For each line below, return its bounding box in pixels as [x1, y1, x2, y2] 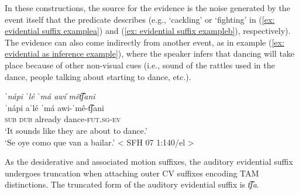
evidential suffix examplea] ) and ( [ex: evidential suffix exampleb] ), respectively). [5, 25, 291, 37]
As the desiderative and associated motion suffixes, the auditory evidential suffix [5, 155, 293, 168]
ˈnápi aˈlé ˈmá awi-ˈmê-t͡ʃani [5, 101, 104, 113]
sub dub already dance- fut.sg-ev [5, 113, 121, 125]
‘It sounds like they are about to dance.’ [5, 124, 147, 136]
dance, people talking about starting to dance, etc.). [5, 70, 191, 82]
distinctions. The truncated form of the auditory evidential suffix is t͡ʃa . [5, 178, 259, 190]
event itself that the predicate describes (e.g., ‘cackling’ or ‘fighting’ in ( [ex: [5, 13, 275, 25]
